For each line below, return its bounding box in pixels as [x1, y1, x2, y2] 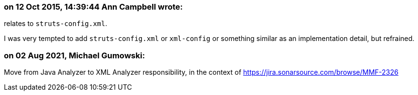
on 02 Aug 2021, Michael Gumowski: [4, 50, 145, 60]
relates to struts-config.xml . [4, 19, 107, 28]
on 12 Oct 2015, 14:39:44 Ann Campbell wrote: [4, 2, 183, 12]
